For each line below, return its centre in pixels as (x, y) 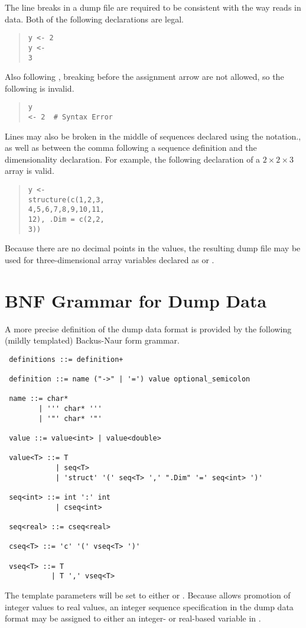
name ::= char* (39, 399)
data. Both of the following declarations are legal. (94, 19)
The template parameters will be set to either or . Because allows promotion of (148, 595)
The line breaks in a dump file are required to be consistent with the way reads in (153, 7)
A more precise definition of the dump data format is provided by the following (148, 328)
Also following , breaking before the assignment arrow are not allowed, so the (144, 77)
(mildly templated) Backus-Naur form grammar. (92, 340)
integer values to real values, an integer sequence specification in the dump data (149, 606)
